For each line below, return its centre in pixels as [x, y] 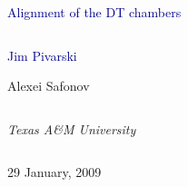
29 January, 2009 [54, 172]
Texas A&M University [72, 128]
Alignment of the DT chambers [94, 12]
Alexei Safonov [49, 86]
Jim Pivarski [42, 55]
